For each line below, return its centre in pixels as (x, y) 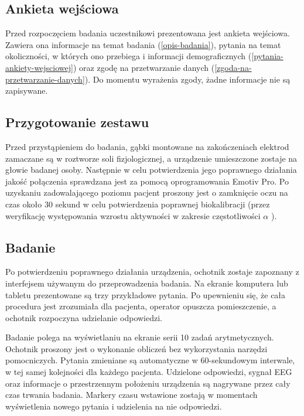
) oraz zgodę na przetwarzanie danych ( (144, 67)
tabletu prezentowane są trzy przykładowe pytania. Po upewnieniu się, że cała (146, 294)
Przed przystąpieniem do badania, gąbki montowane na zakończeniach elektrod (147, 146)
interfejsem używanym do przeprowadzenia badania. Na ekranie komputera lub (147, 283)
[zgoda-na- (233, 67)
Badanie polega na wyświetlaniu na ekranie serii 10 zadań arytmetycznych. (140, 337)
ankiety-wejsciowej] (39, 67)
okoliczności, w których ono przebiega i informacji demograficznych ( (129, 56)
